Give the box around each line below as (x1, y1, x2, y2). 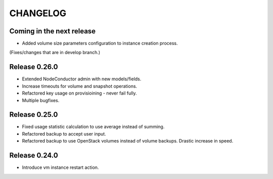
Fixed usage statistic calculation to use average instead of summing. (22, 124, 165, 130)
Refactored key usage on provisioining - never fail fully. (22, 90, 137, 96)
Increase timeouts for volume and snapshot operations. (22, 83, 138, 89)
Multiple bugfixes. (22, 97, 60, 103)
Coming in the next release (9, 27, 96, 35)
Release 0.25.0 (9, 110, 58, 119)
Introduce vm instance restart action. (22, 164, 99, 170)
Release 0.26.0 (9, 63, 58, 71)
